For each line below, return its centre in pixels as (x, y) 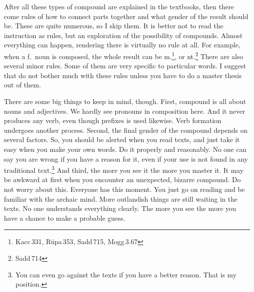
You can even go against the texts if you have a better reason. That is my (126, 274)
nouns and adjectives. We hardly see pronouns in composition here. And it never (125, 111)
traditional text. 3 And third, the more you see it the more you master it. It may (124, 169)
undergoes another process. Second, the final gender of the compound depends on (126, 130)
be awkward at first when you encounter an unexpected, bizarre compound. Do (122, 179)
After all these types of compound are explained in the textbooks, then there (119, 6)
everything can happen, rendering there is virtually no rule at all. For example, (122, 45)
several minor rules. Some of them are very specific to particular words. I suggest (125, 66)
